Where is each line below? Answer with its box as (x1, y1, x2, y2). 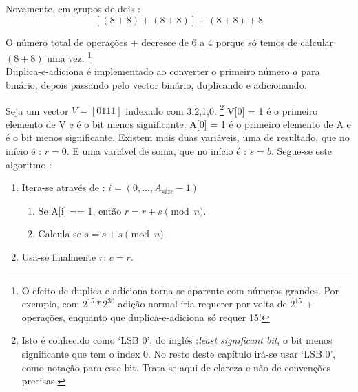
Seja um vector (6, 103, 69, 118)
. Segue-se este (271, 144, 332, 158)
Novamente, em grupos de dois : (6, 1, 140, 15)
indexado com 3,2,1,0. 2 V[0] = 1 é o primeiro (125, 101, 318, 118)
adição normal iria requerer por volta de (118, 296, 287, 311)
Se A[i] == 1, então (38, 203, 122, 217)
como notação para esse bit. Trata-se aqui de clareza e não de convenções (21, 360, 331, 374)
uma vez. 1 (47, 49, 92, 65)
